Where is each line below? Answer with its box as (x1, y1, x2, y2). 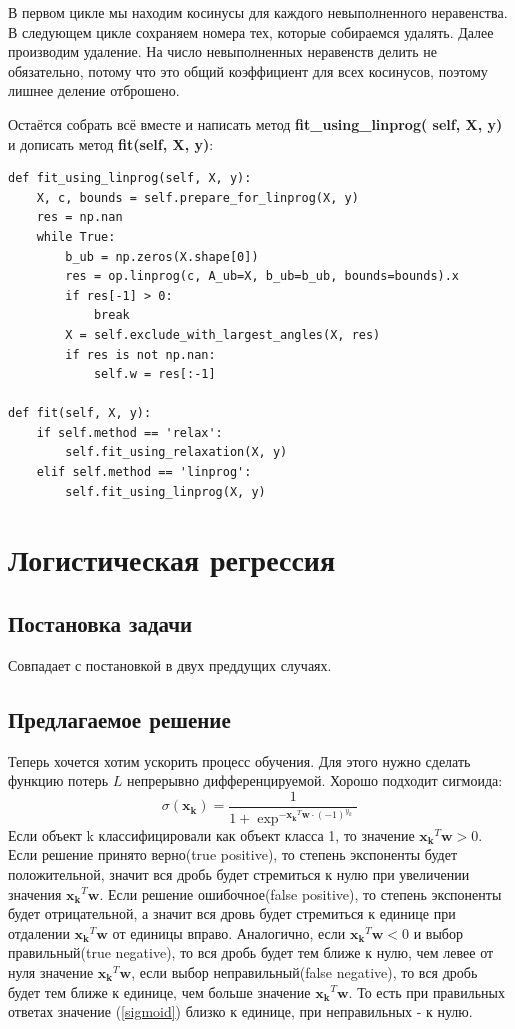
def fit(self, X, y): (8, 406, 152, 421)
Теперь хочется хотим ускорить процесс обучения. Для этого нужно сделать (8, 750, 471, 771)
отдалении (8, 922, 70, 943)
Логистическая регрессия (8, 539, 336, 580)
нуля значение (8, 961, 94, 982)
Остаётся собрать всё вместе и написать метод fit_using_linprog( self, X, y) (8, 113, 503, 134)
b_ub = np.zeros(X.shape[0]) (65, 249, 259, 264)
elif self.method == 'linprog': (36, 465, 252, 480)
